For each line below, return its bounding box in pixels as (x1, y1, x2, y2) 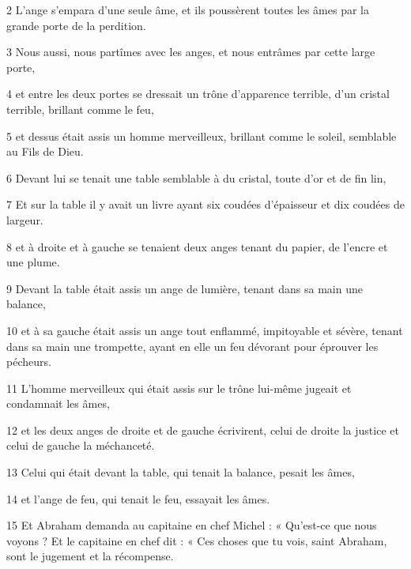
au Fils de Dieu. (6, 143, 84, 160)
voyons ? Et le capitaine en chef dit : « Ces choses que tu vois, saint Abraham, (6, 532, 387, 548)
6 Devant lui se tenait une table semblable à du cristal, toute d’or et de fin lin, (6, 169, 386, 186)
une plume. (6, 254, 60, 270)
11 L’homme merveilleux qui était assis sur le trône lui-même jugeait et (6, 379, 352, 396)
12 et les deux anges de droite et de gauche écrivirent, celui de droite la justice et (6, 421, 399, 438)
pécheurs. (6, 353, 51, 370)
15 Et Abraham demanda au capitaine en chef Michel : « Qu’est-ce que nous (6, 517, 377, 533)
